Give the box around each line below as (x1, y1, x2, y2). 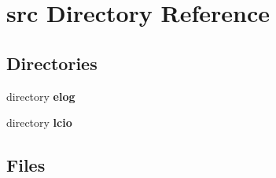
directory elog (6, 87, 75, 104)
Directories (6, 50, 98, 75)
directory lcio (6, 114, 72, 131)
